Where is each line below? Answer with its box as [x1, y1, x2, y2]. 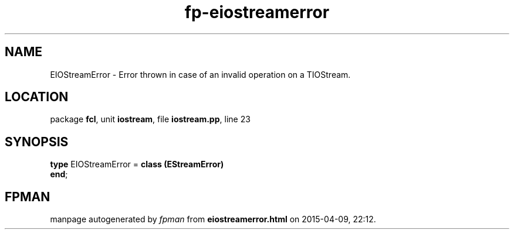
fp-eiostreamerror [184, 2, 330, 22]
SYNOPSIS [5, 134, 69, 149]
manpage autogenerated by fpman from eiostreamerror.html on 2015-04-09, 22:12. [50, 214, 376, 225]
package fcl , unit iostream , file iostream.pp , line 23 [50, 114, 251, 125]
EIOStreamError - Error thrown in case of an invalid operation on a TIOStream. [50, 69, 351, 80]
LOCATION [5, 90, 69, 105]
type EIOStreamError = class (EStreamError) [50, 159, 224, 170]
